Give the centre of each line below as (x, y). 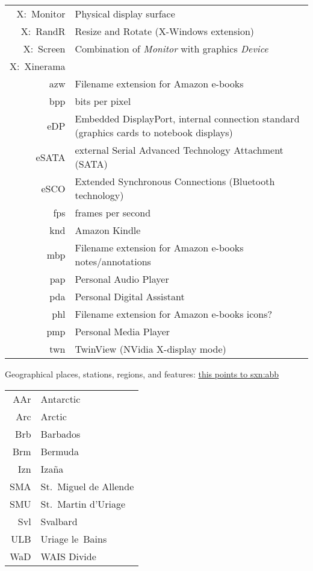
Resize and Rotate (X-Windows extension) (165, 31)
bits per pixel (103, 101)
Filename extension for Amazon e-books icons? (174, 314)
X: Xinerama (38, 66)
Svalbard (59, 521)
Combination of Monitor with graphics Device (172, 49)
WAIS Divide (68, 556)
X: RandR (43, 31)
